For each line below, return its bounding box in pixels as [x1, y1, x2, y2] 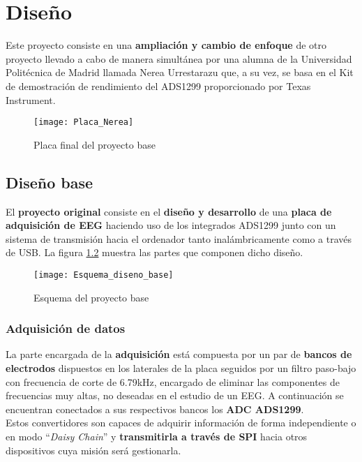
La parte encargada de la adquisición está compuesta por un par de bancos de [6, 347, 352, 362]
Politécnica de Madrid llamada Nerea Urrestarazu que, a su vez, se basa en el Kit [6, 65, 354, 80]
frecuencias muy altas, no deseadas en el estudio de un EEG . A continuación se [6, 388, 344, 403]
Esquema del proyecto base [33, 290, 149, 304]
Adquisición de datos [6, 320, 126, 337]
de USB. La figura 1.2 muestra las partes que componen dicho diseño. [6, 245, 303, 260]
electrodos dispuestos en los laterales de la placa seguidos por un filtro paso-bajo [6, 360, 356, 375]
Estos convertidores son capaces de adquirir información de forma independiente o [6, 415, 356, 430]
